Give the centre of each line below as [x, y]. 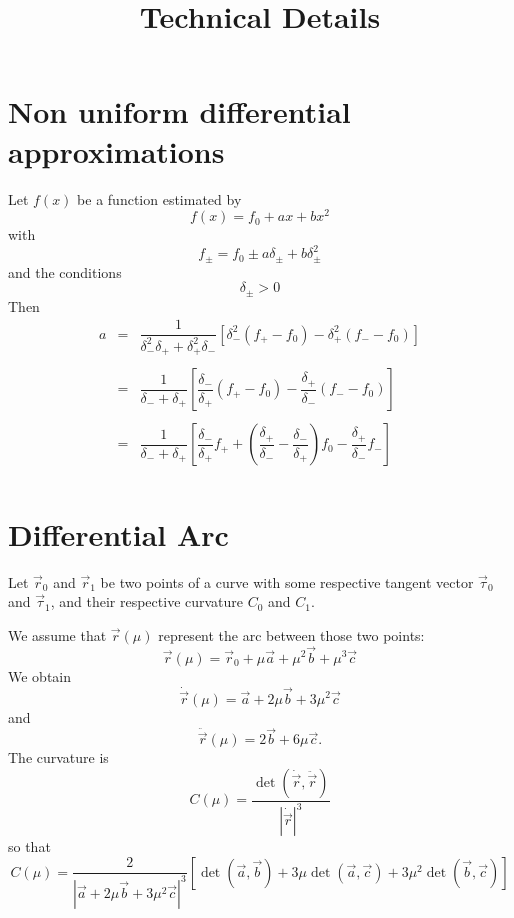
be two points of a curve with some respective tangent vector [287, 581]
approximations [116, 150]
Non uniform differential [179, 111]
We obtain [40, 675]
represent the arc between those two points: [291, 634]
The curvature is [58, 757]
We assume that [57, 634]
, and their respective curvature [147, 601]
